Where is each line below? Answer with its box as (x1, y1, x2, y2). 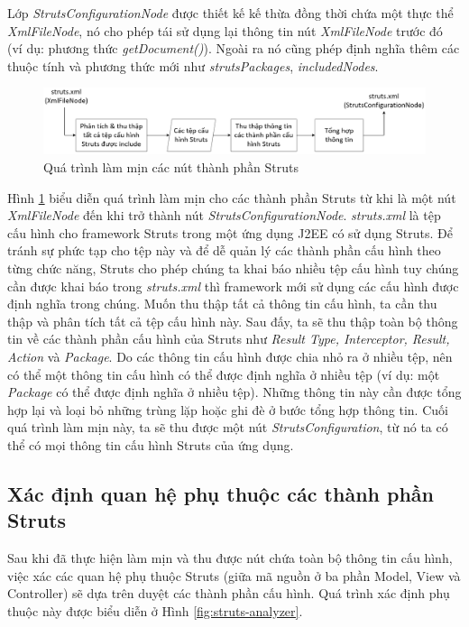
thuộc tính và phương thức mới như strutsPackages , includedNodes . (7, 56, 379, 75)
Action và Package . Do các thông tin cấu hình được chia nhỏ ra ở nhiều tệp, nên (7, 347, 453, 366)
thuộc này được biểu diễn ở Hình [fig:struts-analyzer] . (7, 601, 303, 620)
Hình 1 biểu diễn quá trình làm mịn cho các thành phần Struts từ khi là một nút (7, 188, 456, 207)
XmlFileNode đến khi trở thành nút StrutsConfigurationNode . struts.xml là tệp (7, 206, 441, 225)
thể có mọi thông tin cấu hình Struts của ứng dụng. (7, 435, 294, 454)
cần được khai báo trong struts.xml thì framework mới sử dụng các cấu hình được (7, 276, 459, 295)
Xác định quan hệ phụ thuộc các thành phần (7, 479, 435, 507)
